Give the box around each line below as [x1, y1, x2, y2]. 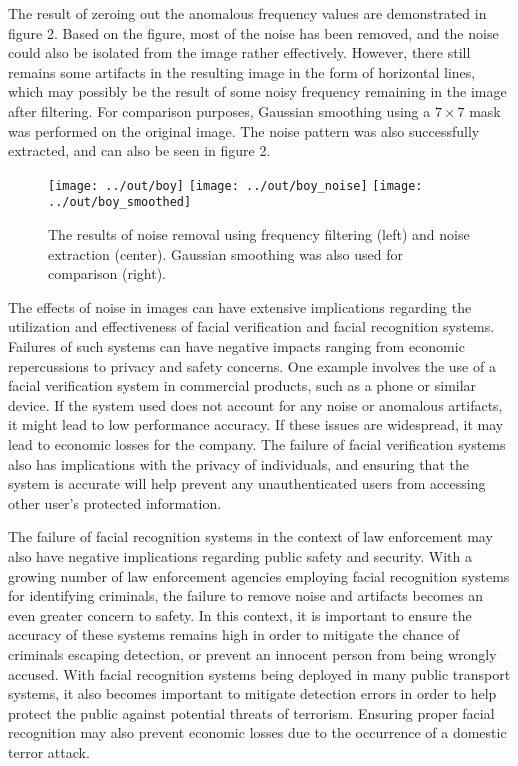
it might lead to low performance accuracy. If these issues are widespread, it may [8, 414, 504, 435]
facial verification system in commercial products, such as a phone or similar [8, 375, 477, 396]
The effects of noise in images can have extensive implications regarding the [8, 296, 472, 317]
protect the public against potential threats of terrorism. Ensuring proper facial [8, 702, 495, 723]
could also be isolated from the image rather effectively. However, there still [8, 42, 471, 63]
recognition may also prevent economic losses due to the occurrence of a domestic [8, 722, 507, 743]
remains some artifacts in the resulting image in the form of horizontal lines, [8, 61, 476, 82]
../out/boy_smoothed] [48, 195, 192, 210]
